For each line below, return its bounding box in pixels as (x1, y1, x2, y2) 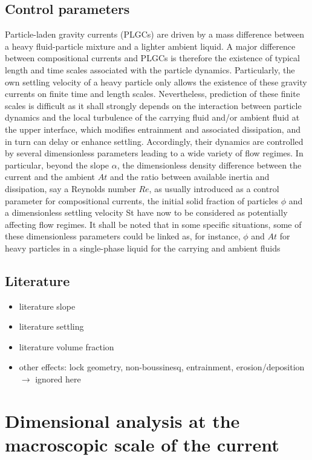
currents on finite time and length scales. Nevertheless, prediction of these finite (5, 87, 300, 100)
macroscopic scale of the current (5, 432, 279, 457)
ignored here (35, 373, 81, 385)
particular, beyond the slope (5, 158, 109, 171)
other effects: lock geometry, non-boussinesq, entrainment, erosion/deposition (19, 361, 305, 373)
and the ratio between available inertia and (109, 170, 270, 183)
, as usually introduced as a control (149, 182, 279, 195)
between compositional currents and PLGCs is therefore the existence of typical (5, 52, 300, 64)
